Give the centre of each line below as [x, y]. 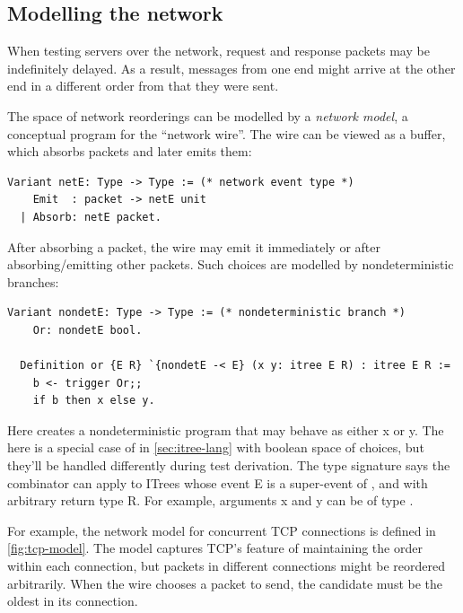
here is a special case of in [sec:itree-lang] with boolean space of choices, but [216, 447]
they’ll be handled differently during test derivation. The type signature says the [229, 465]
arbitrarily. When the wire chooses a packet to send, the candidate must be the [225, 583]
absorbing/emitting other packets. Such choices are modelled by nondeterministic [231, 264]
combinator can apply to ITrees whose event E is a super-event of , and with [218, 482]
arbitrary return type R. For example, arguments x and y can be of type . [210, 500]
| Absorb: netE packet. [91, 217]
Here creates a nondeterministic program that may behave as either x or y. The [226, 429]
